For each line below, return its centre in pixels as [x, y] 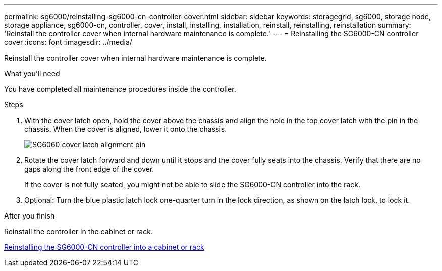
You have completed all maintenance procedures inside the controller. [120, 89]
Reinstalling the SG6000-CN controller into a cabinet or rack [104, 247]
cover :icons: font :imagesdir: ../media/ [68, 42]
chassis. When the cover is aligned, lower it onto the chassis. [126, 129]
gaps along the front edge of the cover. [89, 169]
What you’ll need [32, 73]
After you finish [30, 216]
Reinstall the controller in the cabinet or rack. [78, 231]
